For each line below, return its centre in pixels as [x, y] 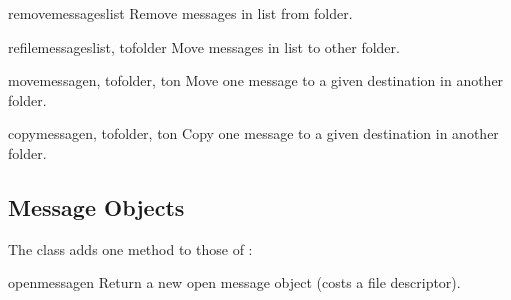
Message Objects [96, 206]
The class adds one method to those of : [130, 248]
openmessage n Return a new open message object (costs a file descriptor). [234, 282]
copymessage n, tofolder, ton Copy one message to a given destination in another [253, 133]
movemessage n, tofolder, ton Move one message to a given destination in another [256, 80]
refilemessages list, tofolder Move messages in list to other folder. [204, 46]
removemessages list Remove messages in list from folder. [180, 13]
